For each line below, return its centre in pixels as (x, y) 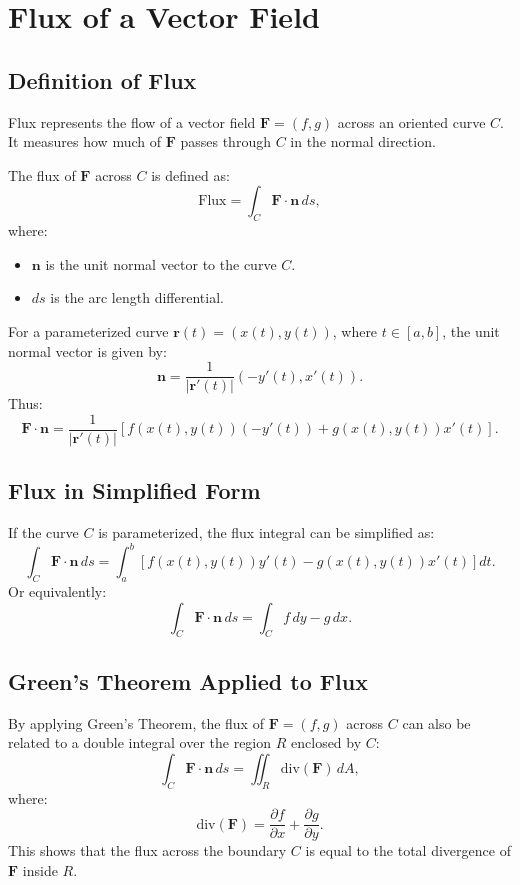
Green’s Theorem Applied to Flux (188, 680)
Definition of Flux (102, 79)
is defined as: (190, 174)
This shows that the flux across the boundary (147, 850)
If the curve (43, 532)
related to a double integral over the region (140, 742)
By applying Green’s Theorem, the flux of (136, 722)
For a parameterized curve (88, 330)
